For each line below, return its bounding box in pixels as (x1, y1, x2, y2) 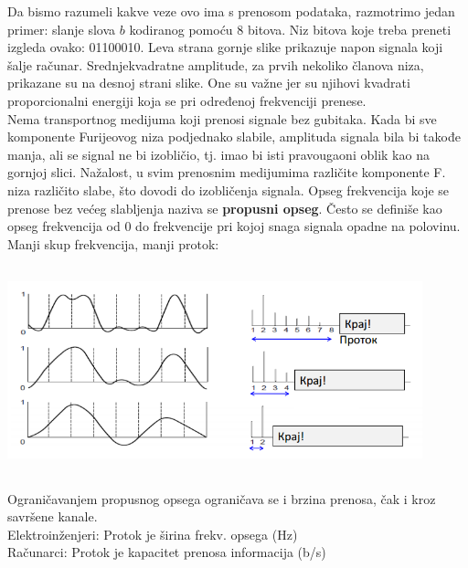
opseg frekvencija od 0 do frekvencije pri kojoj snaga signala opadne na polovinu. (7, 216, 461, 236)
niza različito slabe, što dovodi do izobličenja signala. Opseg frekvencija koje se (7, 180, 450, 199)
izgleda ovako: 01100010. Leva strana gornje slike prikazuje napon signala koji (7, 37, 443, 57)
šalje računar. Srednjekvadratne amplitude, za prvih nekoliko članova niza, (7, 55, 424, 74)
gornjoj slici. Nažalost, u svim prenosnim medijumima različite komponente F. (7, 163, 446, 182)
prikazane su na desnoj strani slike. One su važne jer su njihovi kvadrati (7, 73, 410, 92)
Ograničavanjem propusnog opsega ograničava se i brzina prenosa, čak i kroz (7, 489, 436, 508)
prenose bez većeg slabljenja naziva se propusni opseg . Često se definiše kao (7, 198, 442, 217)
